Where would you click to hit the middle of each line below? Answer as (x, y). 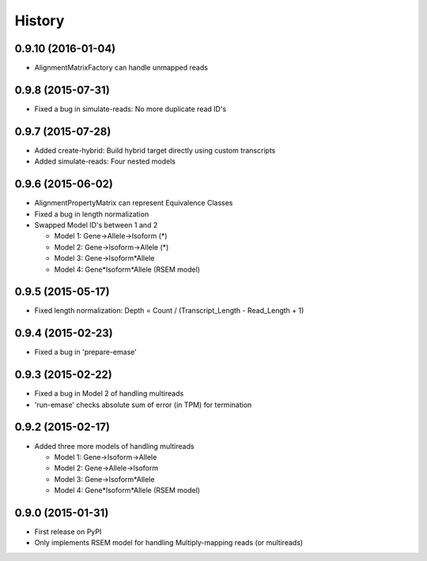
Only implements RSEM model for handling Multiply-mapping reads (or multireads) (169, 543)
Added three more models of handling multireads (114, 446)
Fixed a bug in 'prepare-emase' (86, 352)
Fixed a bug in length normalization (92, 214)
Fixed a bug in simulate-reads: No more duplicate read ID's (130, 109)
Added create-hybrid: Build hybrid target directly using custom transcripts (155, 150)
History (40, 21)
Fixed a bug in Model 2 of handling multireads (109, 393)
